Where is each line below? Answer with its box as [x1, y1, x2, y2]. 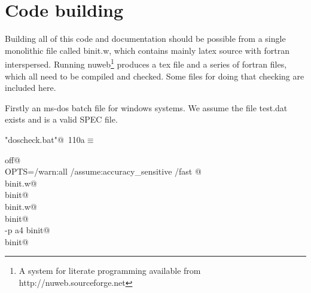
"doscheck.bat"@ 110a [5, 133, 85, 145]
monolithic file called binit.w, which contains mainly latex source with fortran [5, 44, 289, 56]
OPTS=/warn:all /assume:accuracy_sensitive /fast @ [5, 165, 202, 178]
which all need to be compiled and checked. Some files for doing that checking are [5, 69, 304, 82]
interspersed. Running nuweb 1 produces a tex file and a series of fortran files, [5, 56, 287, 70]
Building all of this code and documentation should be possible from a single [5, 32, 286, 45]
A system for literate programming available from [19, 264, 201, 277]
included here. [5, 81, 56, 94]
